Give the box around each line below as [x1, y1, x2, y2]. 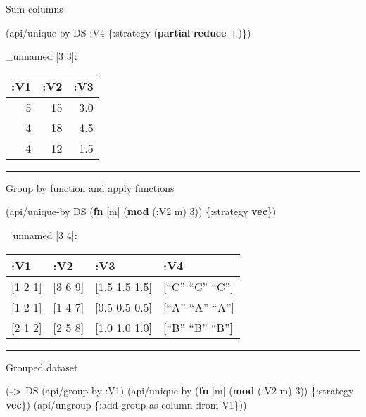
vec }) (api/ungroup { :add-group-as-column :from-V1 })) [6, 397, 247, 411]
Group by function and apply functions [6, 180, 175, 195]
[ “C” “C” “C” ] [163, 278, 234, 295]
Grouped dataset [6, 359, 78, 374]
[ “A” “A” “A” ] [163, 298, 234, 315]
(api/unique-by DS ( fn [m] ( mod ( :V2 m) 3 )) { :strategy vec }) [6, 204, 277, 219]
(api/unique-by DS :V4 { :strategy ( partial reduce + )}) [6, 25, 251, 39]
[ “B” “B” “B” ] [163, 319, 233, 335]
